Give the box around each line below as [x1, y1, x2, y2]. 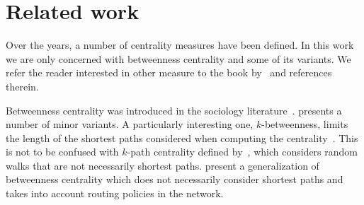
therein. [6, 78, 39, 93]
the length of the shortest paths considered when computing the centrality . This [6, 130, 358, 145]
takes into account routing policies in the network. [6, 186, 224, 201]
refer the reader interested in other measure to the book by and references [6, 65, 332, 80]
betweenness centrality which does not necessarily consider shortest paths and [6, 172, 343, 187]
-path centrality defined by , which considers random [127, 144, 358, 159]
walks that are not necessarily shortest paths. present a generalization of [6, 158, 319, 172]
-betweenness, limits [261, 117, 348, 131]
